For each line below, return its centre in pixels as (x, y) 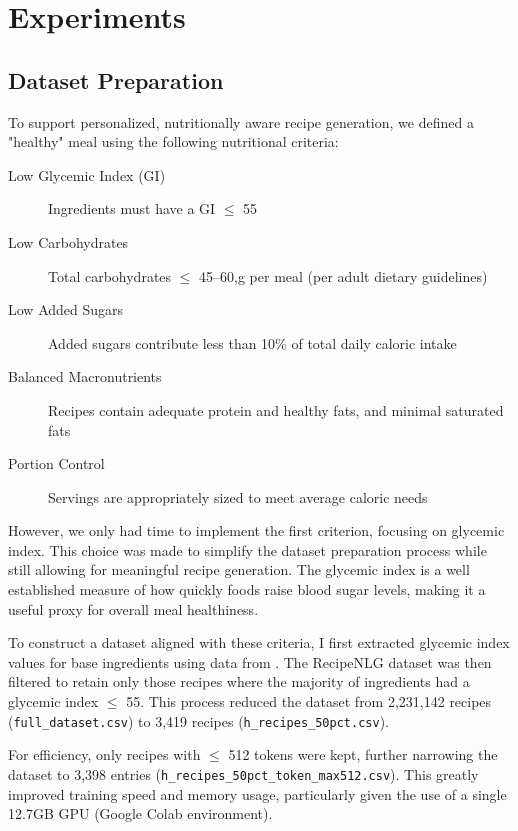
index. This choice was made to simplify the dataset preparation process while (247, 549)
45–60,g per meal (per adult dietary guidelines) (343, 275)
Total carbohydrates (110, 275)
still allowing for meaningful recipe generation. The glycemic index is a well (239, 569)
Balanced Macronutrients (85, 376)
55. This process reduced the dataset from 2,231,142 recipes (309, 701)
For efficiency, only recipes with (104, 754)
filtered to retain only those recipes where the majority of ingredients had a (239, 681)
